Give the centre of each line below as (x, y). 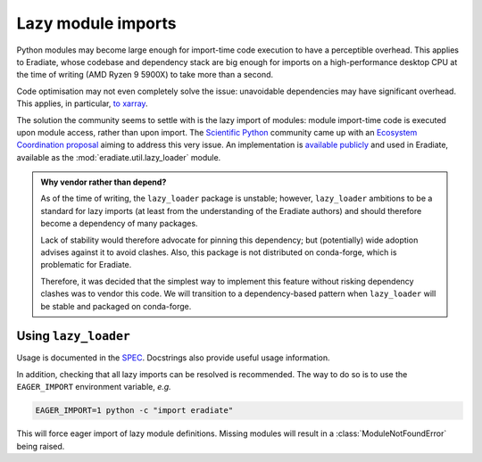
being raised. (41, 446)
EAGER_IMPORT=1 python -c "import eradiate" (134, 411)
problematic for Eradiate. (86, 265)
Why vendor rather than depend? (104, 182)
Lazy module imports (96, 23)
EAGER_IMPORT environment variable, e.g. (94, 387)
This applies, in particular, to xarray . (82, 103)
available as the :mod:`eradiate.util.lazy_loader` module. (119, 157)
